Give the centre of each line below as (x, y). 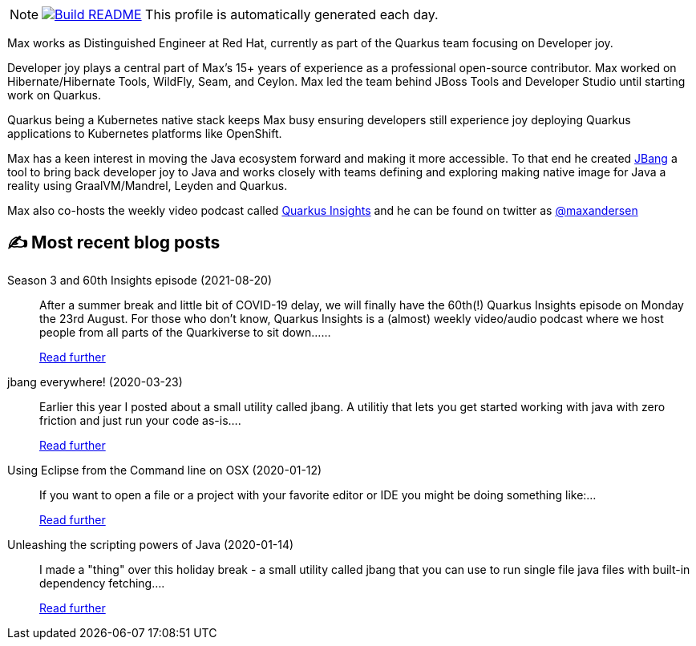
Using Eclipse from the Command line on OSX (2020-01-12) (165, 470)
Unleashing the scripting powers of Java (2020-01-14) (151, 544)
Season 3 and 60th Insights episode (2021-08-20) (140, 280)
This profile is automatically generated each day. (292, 14)
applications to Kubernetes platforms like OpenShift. (145, 133)
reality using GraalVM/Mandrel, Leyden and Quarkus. (148, 186)
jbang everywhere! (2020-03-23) (95, 382)
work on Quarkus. (55, 95)
